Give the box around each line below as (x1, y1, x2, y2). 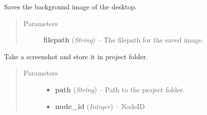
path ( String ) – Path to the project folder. (55, 84, 185, 94)
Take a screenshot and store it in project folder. (4, 51, 148, 61)
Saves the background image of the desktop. (4, 1, 137, 11)
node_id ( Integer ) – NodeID (55, 101, 145, 111)
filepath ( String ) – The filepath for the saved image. (43, 35, 204, 45)
